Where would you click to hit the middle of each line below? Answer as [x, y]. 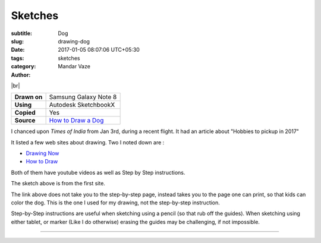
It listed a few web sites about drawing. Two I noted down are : [88, 142]
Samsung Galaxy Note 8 [83, 97]
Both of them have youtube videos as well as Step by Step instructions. [98, 172]
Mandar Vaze [74, 67]
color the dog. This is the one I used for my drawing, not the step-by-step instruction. [115, 203]
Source [25, 121]
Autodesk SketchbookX [82, 105]
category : [23, 67]
